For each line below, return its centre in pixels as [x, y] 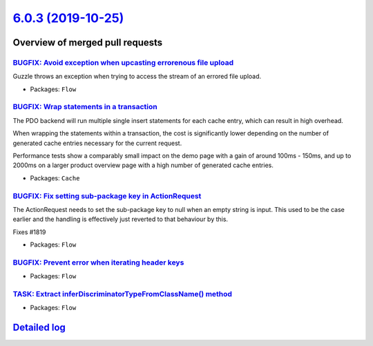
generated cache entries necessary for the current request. [97, 143]
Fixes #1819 [29, 232]
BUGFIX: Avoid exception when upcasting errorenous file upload [123, 62]
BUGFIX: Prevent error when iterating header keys [98, 262]
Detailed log [39, 328]
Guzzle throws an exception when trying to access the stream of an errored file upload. [137, 77]
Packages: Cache [55, 178]
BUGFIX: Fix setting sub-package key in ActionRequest [107, 195]
